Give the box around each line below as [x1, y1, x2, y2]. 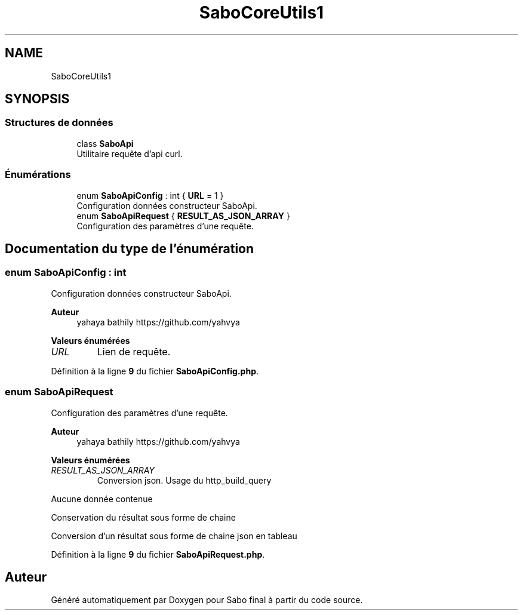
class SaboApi [76, 138, 134, 149]
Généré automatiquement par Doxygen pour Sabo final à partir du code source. [51, 595, 363, 605]
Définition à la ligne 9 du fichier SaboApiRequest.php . [51, 549, 265, 559]
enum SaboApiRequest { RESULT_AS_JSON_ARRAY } [76, 210, 290, 221]
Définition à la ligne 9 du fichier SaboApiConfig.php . [51, 365, 259, 376]
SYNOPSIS [5, 91, 70, 107]
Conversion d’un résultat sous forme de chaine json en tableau [51, 530, 297, 541]
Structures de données [5, 116, 113, 129]
